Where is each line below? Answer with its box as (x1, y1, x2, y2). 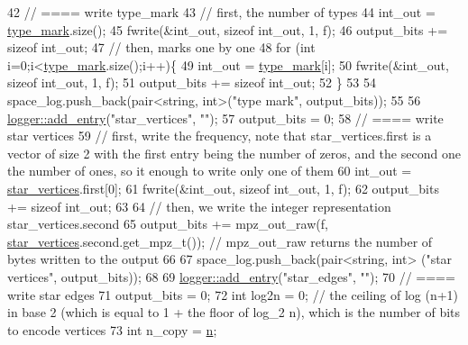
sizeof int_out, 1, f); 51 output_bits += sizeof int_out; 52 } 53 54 (7, 73, 376, 92)
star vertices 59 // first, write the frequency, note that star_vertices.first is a (7, 126, 432, 145)
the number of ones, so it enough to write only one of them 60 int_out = (7, 161, 412, 180)
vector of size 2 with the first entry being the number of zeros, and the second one (7, 143, 461, 162)
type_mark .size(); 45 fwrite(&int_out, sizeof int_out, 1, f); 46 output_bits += (7, 20, 448, 39)
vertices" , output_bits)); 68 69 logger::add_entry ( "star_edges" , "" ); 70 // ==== (7, 267, 455, 286)
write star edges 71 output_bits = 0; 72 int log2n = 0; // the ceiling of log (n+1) (7, 285, 459, 304)
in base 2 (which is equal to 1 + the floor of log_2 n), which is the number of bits (7, 303, 461, 322)
